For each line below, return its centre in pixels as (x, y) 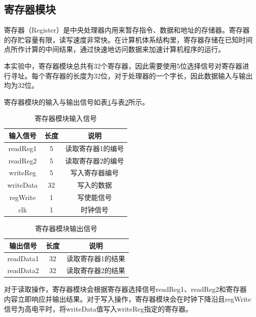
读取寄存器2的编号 (95, 160)
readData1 (23, 258)
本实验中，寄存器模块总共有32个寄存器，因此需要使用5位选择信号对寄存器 (123, 65)
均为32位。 (21, 85)
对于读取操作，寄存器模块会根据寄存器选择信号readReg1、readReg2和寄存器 (126, 289)
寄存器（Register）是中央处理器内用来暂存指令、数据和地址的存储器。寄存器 (127, 30)
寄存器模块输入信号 (66, 118)
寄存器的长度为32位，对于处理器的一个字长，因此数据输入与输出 (149, 75)
